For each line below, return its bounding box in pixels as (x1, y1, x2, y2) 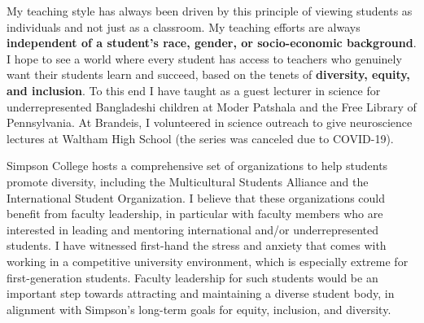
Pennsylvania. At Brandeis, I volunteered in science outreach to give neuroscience (7, 114, 413, 131)
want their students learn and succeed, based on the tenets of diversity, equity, (7, 66, 410, 83)
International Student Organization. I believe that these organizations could (7, 189, 386, 206)
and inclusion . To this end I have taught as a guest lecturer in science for (7, 81, 381, 98)
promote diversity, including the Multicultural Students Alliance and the (7, 172, 369, 190)
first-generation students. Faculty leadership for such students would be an (7, 268, 378, 286)
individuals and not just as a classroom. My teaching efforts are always (7, 18, 361, 35)
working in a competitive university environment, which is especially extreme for (7, 252, 409, 269)
